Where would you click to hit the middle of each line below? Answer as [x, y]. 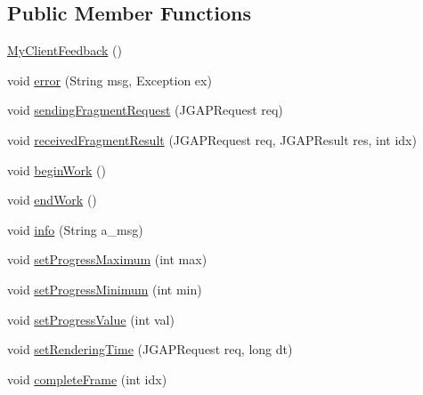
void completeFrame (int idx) [87, 379]
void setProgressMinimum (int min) [105, 289]
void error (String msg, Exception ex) [110, 80]
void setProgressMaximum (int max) [107, 259]
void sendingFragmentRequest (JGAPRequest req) [145, 110]
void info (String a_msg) [75, 229]
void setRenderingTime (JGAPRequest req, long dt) [150, 349]
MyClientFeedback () [65, 50]
